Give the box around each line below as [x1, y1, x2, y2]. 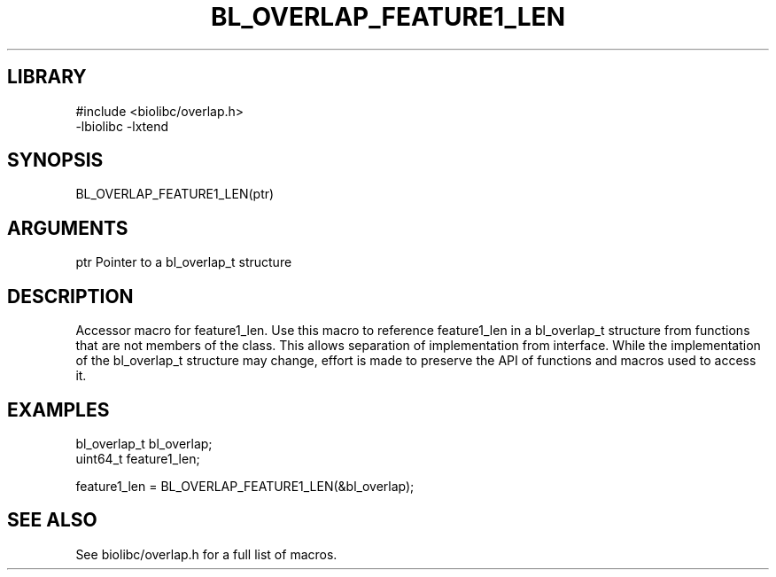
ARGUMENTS [7, 216, 128, 239]
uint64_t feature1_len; [75, 450, 200, 466]
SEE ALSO [7, 509, 97, 532]
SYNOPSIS [7, 149, 104, 172]
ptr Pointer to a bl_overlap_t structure [75, 254, 292, 270]
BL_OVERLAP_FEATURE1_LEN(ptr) [75, 186, 275, 202]
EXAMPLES [7, 398, 110, 421]
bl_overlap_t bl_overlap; [75, 435, 213, 451]
